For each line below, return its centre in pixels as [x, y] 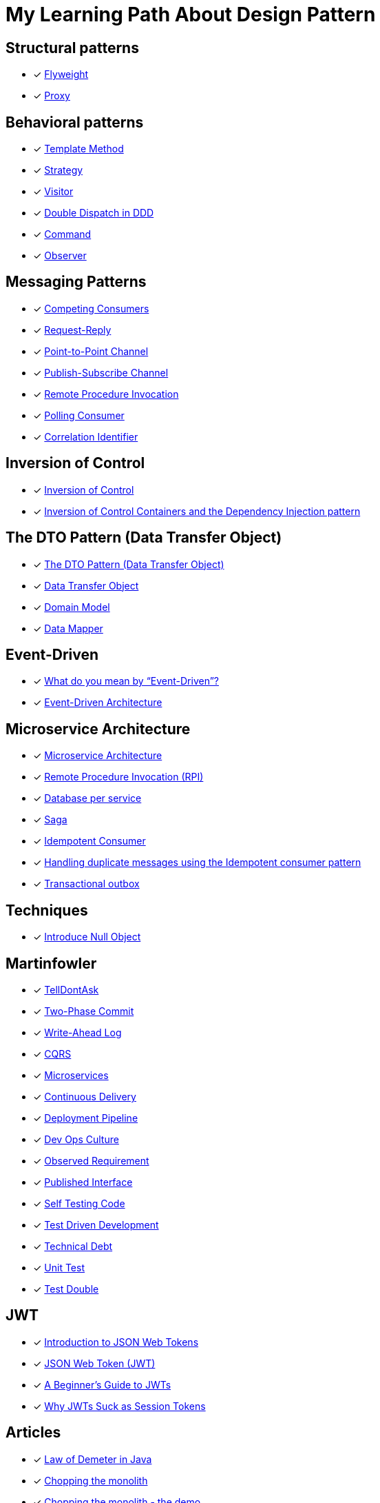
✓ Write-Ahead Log [77, 1032]
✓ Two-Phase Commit [84, 1011]
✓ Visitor [53, 192]
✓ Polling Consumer [79, 415]
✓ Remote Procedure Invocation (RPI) [118, 777]
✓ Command [62, 234]
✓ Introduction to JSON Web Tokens [116, 1342]
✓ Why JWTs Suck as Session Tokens [119, 1406]
